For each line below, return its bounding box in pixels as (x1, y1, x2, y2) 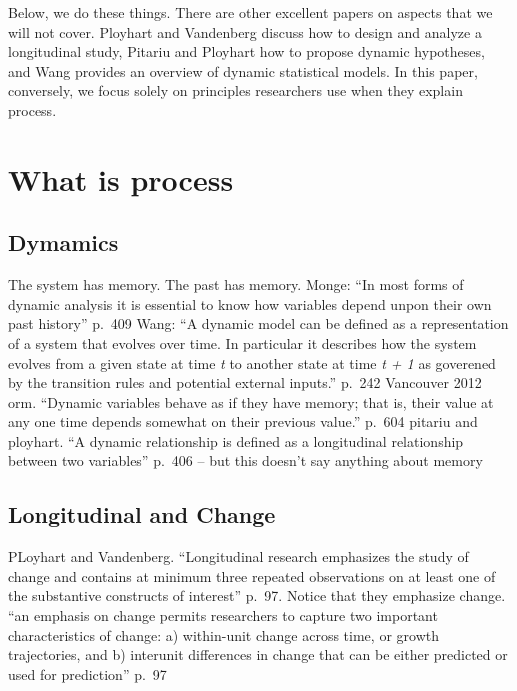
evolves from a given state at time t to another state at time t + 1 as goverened (8, 352, 496, 373)
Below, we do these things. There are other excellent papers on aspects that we (8, 2, 493, 22)
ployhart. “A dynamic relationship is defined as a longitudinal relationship (8, 430, 464, 451)
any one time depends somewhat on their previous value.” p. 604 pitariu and (8, 411, 478, 432)
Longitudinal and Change (8, 499, 276, 530)
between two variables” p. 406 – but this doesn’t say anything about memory (8, 450, 483, 471)
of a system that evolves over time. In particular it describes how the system (8, 332, 477, 353)
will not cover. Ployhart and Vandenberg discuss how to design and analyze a (8, 21, 482, 42)
